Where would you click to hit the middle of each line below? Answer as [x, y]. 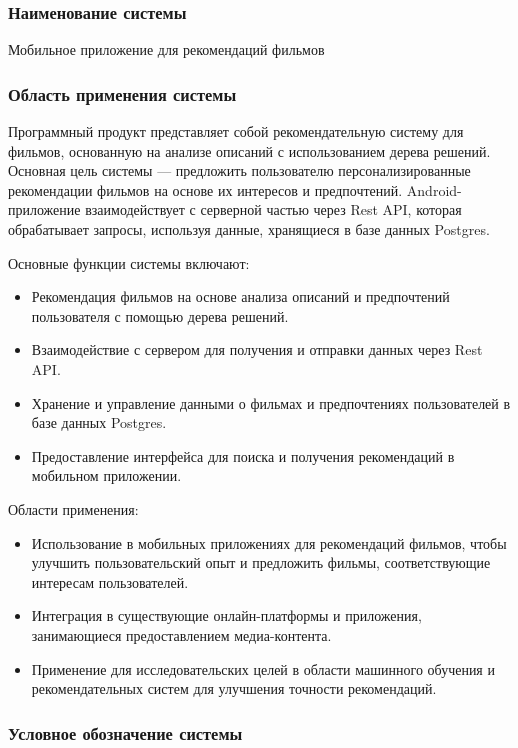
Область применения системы [122, 93]
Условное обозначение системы [125, 732]
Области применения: [73, 508]
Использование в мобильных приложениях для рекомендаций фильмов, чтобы [269, 542]
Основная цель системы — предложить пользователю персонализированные [239, 170]
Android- [434, 189]
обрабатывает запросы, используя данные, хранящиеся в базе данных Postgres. [249, 229]
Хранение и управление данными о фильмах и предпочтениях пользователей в [271, 402]
